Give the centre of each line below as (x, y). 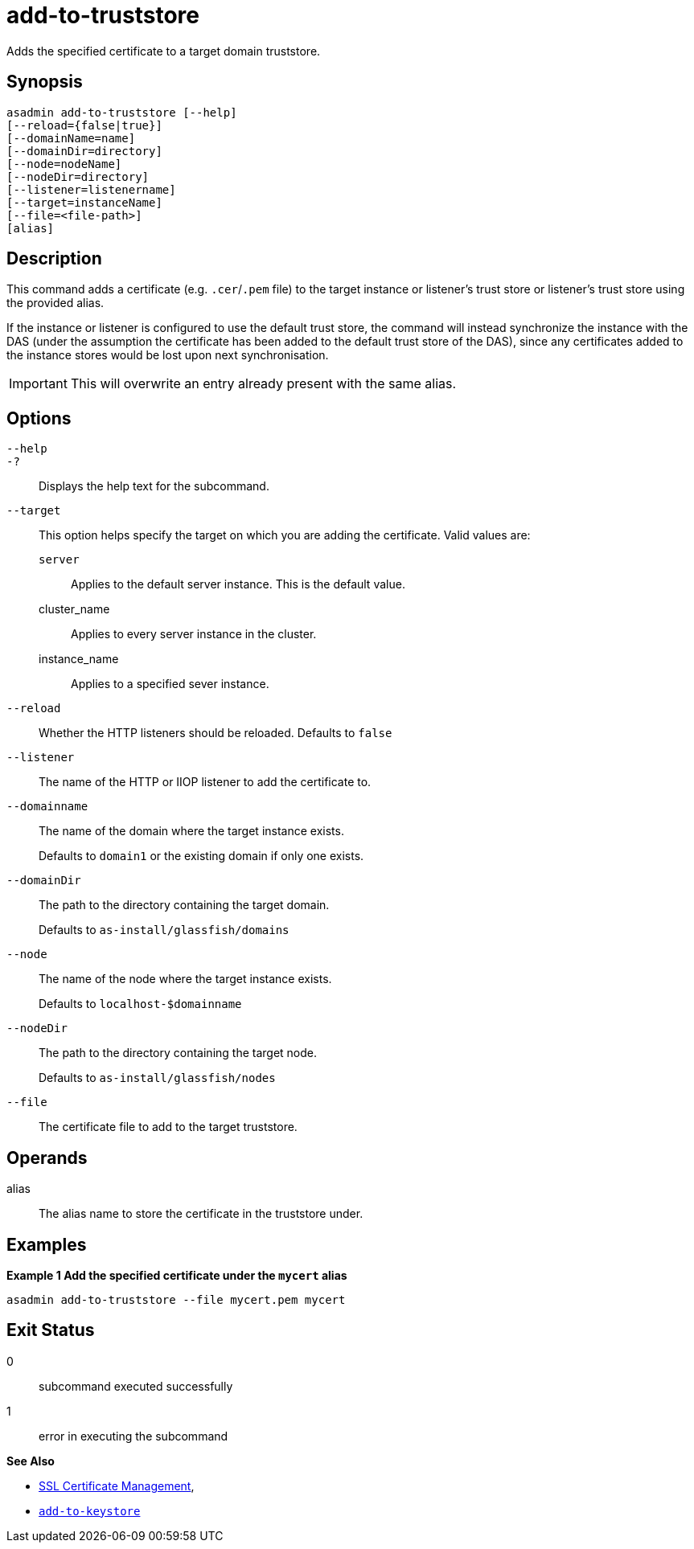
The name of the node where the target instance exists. (185, 979)
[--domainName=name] (71, 138)
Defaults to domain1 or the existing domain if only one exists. (201, 856)
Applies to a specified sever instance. (170, 684)
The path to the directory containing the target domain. (184, 905)
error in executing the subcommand (133, 1436)
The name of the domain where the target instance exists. (191, 831)
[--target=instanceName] (84, 202)
